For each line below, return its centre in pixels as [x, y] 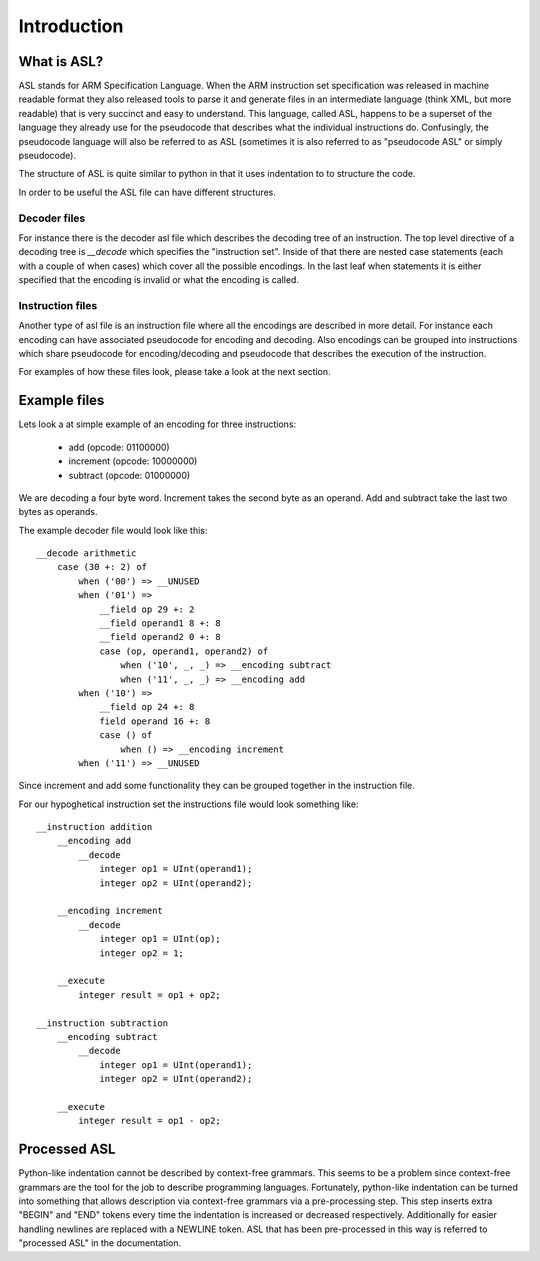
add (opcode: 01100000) [119, 447]
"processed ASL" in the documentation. [100, 1243]
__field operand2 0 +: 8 [160, 637]
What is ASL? [61, 61]
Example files [61, 400]
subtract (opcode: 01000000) [129, 475]
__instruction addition [94, 827]
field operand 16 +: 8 [155, 721]
